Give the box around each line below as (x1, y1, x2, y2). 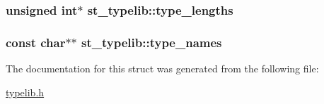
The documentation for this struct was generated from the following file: (6, 61, 319, 76)
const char (6, 33, 66, 51)
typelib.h (6, 84, 45, 99)
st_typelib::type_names (81, 33, 222, 51)
